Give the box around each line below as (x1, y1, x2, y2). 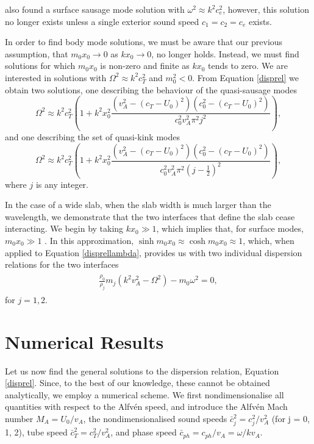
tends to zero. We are (208, 59, 288, 72)
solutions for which (5, 59, 76, 72)
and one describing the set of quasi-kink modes (5, 131, 180, 143)
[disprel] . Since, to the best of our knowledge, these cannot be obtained (5, 376, 270, 389)
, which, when (243, 234, 294, 246)
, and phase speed (110, 426, 177, 439)
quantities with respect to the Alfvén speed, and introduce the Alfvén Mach (5, 400, 288, 413)
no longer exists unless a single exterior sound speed (5, 15, 199, 27)
